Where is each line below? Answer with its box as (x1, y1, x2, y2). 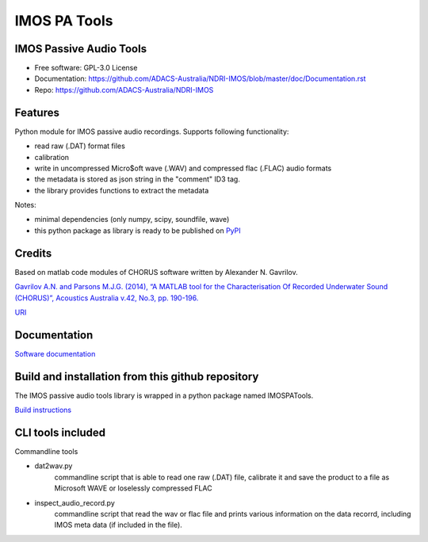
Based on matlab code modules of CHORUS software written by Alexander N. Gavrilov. (14, 267, 298, 277)
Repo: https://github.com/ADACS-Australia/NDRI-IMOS (34, 85, 214, 94)
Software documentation (14, 349, 96, 358)
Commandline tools (14, 447, 78, 456)
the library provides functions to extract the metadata (34, 185, 209, 195)
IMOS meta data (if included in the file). (54, 520, 182, 530)
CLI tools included (14, 426, 106, 439)
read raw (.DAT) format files (34, 141, 126, 151)
